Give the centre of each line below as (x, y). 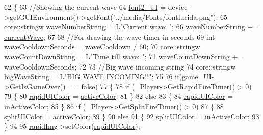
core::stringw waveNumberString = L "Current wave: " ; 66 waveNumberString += (131, 27)
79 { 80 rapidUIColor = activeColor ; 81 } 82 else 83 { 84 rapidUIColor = (119, 96)
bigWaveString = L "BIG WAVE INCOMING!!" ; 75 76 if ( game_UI (108, 76)
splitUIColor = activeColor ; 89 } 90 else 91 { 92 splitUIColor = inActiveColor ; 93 (132, 116)
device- (179, 7)
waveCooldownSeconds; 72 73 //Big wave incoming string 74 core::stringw (120, 66)
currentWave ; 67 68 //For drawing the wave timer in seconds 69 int (110, 36)
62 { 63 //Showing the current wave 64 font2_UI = (85, 7)
